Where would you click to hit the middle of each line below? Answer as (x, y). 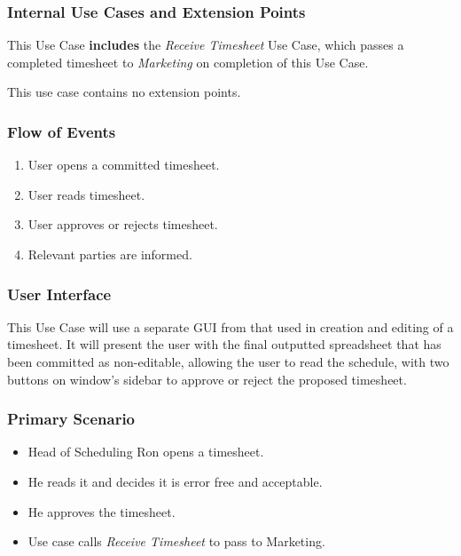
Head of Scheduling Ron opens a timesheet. (146, 452)
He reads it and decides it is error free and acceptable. (175, 481)
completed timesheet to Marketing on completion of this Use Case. (188, 62)
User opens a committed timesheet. (124, 165)
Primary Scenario (71, 419)
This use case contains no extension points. (124, 92)
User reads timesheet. (86, 194)
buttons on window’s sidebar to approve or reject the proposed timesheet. (207, 379)
